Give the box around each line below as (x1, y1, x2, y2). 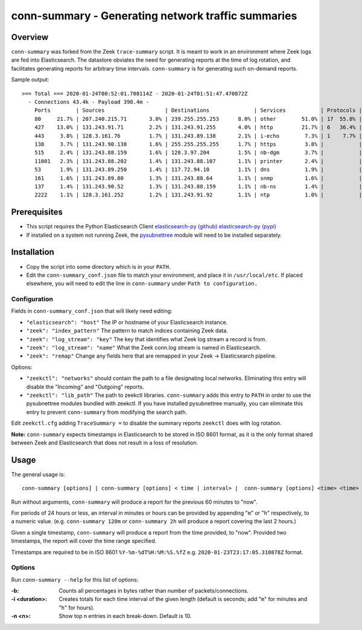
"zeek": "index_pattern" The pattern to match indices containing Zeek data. (26, 327, 229, 335)
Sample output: (11, 76, 49, 83)
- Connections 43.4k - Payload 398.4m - (28, 98, 150, 106)
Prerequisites (11, 207, 63, 217)
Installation (11, 247, 54, 257)
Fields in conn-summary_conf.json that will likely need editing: (11, 307, 173, 315)
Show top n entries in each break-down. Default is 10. (59, 612, 192, 620)
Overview (11, 32, 49, 42)
